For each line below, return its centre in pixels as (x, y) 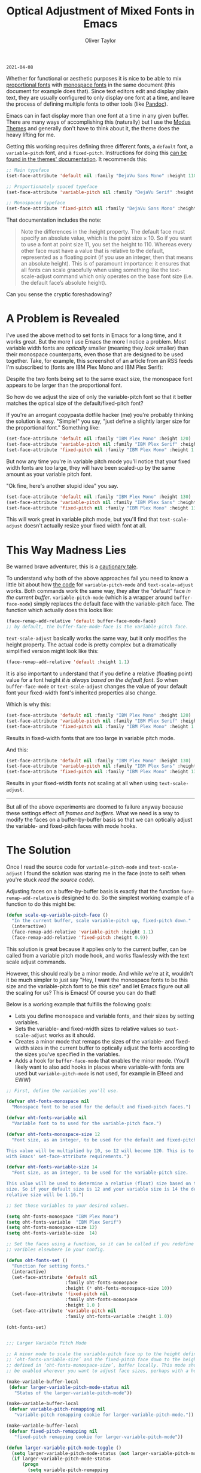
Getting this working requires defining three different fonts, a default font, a (100, 146)
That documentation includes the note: (54, 220)
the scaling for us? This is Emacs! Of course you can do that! (81, 992)
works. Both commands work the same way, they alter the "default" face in (99, 591)
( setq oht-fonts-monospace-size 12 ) (52, 1228)
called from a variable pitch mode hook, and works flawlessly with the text (98, 955)
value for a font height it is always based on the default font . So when (92, 679)
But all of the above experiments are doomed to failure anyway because (95, 807)
